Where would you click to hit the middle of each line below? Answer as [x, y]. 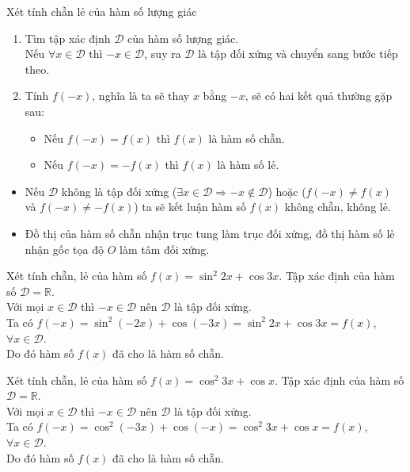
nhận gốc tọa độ [64, 249]
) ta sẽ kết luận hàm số [190, 207]
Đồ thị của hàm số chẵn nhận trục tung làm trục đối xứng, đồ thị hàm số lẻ [210, 233]
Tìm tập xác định [68, 38]
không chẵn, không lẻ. [338, 207]
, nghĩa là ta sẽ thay [141, 96]
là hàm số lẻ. [248, 165]
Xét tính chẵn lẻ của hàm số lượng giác [102, 11]
